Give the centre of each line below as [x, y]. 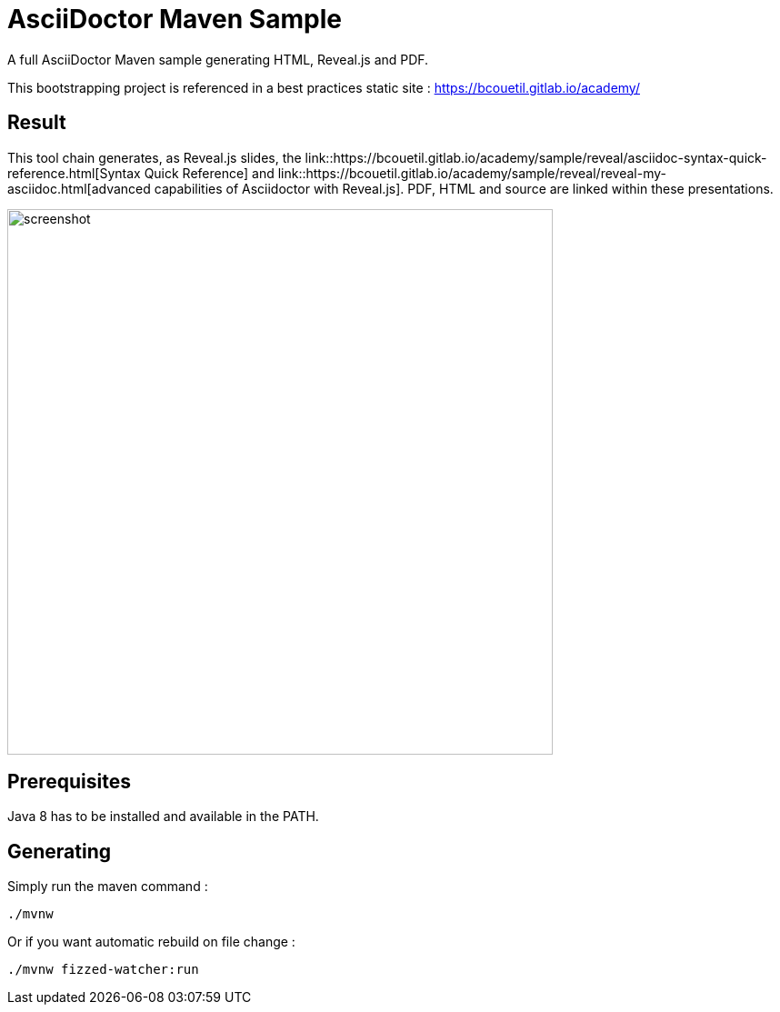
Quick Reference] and [209, 173]
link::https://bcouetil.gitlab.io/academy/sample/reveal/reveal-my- [472, 173]
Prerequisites [69, 782]
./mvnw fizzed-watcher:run [103, 970]
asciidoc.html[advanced [79, 188]
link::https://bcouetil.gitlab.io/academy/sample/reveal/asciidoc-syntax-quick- [536, 157]
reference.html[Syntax [74, 173]
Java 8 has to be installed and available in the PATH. [163, 817]
